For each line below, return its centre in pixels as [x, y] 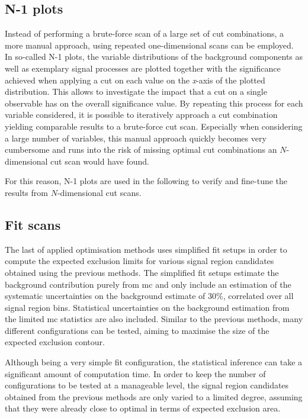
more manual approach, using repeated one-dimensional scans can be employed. [149, 45]
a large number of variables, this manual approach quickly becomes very [136, 138]
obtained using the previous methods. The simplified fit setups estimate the [142, 272]
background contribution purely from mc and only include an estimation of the [148, 284]
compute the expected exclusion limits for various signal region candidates [139, 261]
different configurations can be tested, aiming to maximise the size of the [137, 330]
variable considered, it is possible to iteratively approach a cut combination [141, 115]
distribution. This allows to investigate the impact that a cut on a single [136, 91]
